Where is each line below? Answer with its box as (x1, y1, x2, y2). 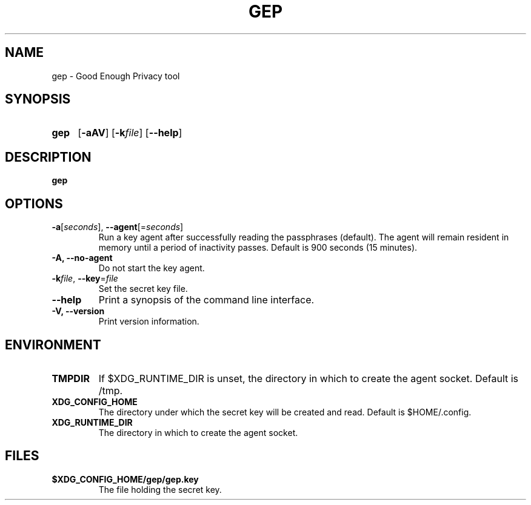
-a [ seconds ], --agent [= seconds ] (52, 222, 184, 233)
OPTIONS (5, 196, 63, 211)
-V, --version (52, 306, 105, 317)
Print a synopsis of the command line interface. (98, 294, 315, 306)
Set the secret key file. (98, 283, 188, 294)
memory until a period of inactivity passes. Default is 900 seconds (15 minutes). (98, 242, 418, 253)
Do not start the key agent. (98, 263, 205, 274)
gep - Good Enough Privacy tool (52, 70, 180, 81)
